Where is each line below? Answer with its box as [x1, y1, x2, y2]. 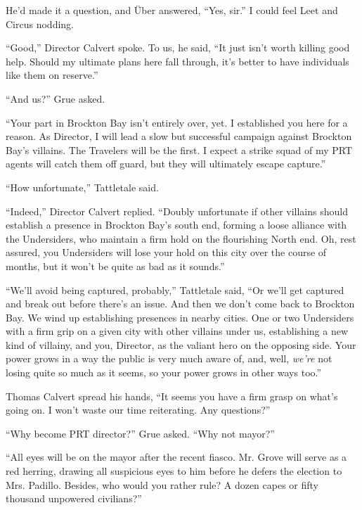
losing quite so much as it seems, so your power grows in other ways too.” [6, 365, 322, 380]
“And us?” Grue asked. [6, 91, 105, 106]
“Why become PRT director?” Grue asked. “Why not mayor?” [6, 426, 275, 440]
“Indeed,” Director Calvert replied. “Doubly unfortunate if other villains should [6, 203, 348, 218]
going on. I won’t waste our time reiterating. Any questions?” [6, 402, 271, 417]
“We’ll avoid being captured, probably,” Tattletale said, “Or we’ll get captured [6, 282, 344, 297]
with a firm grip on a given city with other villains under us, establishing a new [6, 324, 348, 338]
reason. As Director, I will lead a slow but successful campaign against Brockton [6, 129, 352, 144]
